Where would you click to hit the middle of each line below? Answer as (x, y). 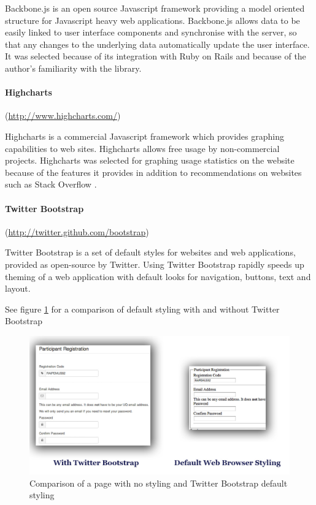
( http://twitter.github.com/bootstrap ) (77, 231)
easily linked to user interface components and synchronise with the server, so (151, 32)
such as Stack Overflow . (51, 184)
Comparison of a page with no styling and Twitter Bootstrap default (159, 483)
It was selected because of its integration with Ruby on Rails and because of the (156, 56)
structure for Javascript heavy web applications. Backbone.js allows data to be (152, 20)
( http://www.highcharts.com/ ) (63, 116)
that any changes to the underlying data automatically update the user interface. (157, 44)
